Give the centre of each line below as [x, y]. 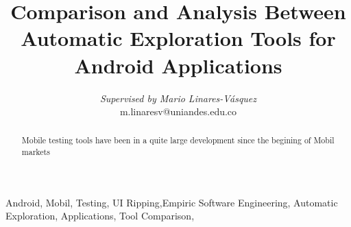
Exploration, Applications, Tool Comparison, [100, 216]
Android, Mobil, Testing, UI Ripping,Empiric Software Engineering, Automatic [172, 202]
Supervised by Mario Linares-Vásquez [178, 98]
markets [36, 152]
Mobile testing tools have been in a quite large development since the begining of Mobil [178, 140]
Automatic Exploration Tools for [178, 38]
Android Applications [178, 65]
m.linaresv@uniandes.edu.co [178, 111]
